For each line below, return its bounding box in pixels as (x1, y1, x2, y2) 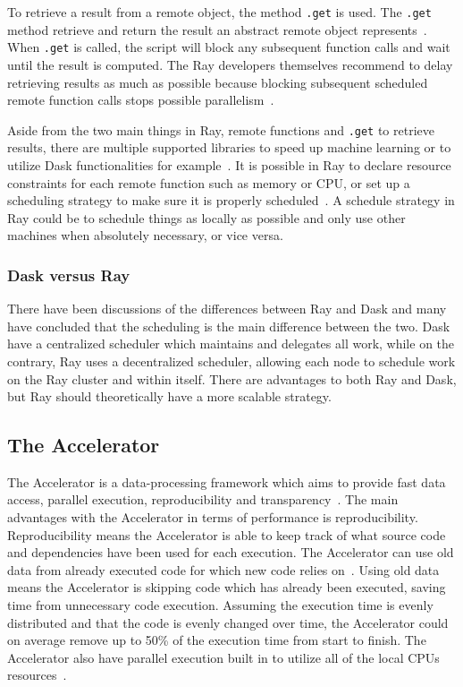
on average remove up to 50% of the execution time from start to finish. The (7, 631, 426, 649)
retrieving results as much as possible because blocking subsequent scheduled (7, 73, 428, 91)
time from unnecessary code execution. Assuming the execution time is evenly (7, 596, 434, 614)
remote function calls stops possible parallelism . (7, 90, 274, 109)
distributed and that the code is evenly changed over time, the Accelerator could (7, 613, 449, 631)
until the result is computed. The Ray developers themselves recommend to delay (7, 55, 453, 73)
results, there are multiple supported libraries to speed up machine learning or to (7, 138, 451, 157)
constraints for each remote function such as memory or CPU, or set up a (7, 173, 410, 192)
